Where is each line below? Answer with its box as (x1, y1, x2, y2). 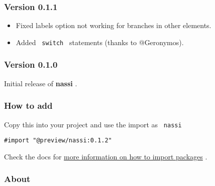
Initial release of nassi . (4, 78, 77, 88)
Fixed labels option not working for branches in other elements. (16, 20, 211, 31)
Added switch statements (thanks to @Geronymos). (16, 37, 184, 47)
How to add (4, 99, 53, 112)
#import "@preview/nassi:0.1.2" (4, 137, 112, 144)
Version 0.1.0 (4, 58, 58, 71)
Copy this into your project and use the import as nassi (4, 119, 182, 129)
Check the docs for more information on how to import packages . (4, 151, 207, 161)
